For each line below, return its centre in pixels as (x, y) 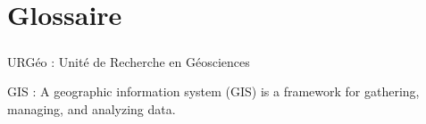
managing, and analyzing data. (92, 108)
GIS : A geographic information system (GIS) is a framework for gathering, (213, 91)
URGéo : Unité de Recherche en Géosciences (129, 61)
